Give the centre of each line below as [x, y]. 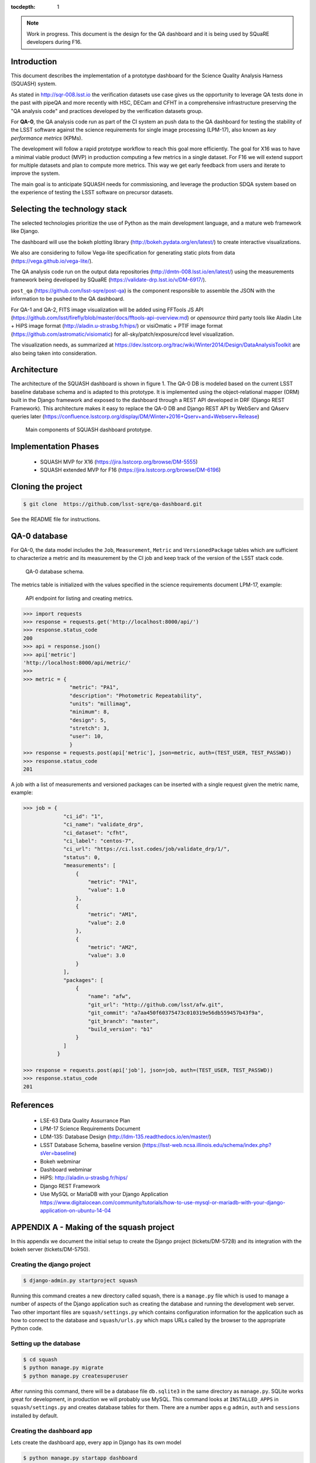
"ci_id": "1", [83, 816]
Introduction [34, 61]
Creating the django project [51, 1265]
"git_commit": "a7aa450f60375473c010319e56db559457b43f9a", [176, 1013]
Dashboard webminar [66, 1170]
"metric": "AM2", [113, 947]
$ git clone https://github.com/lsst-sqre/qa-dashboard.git [113, 504]
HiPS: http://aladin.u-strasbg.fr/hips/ [84, 1178]
